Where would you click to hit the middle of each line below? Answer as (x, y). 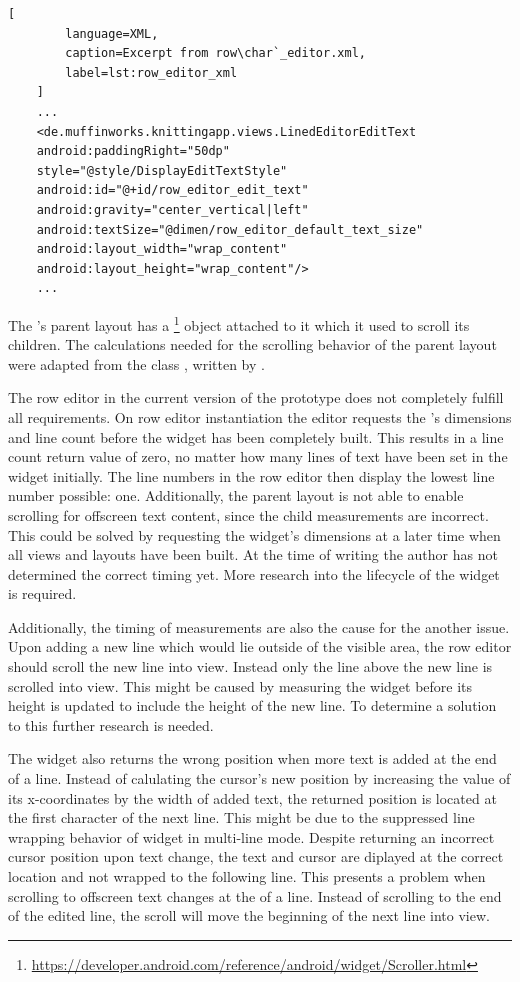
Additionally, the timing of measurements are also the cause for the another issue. (259, 626)
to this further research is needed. (111, 724)
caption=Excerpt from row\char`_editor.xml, (215, 53)
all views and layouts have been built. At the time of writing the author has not (253, 554)
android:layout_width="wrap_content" (162, 249)
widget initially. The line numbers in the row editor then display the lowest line (251, 475)
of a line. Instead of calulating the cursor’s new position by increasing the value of (259, 778)
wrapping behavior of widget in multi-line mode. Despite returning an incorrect (251, 836)
